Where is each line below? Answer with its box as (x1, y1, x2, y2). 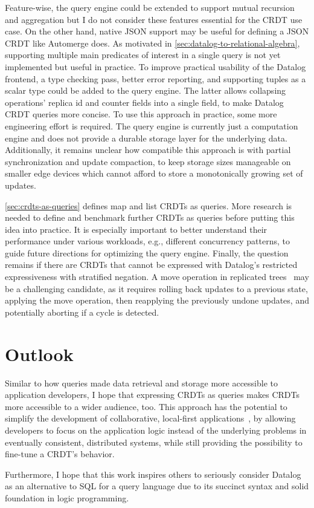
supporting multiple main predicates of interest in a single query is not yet (5, 48, 281, 61)
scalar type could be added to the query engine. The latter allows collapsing (5, 84, 286, 97)
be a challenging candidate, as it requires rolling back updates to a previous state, (5, 282, 308, 295)
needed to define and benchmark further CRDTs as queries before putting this (5, 211, 295, 224)
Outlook (5, 341, 74, 366)
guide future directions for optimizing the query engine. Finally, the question (5, 246, 289, 259)
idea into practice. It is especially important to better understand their (5, 223, 268, 235)
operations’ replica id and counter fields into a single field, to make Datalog (5, 96, 284, 108)
